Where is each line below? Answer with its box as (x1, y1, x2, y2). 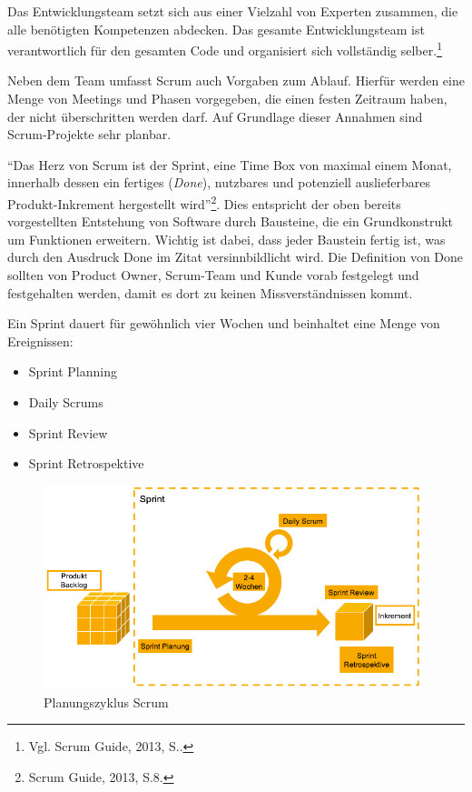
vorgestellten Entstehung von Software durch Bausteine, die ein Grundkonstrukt (7, 212, 454, 231)
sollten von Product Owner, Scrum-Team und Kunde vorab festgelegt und (7, 266, 419, 285)
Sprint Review (28, 423, 108, 442)
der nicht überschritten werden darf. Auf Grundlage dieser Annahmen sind (7, 106, 423, 125)
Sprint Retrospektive (28, 454, 144, 473)
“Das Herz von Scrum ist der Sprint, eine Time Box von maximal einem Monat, (7, 155, 452, 174)
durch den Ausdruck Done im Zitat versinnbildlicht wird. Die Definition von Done (7, 247, 464, 266)
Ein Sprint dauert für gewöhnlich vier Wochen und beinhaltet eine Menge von (7, 314, 440, 333)
